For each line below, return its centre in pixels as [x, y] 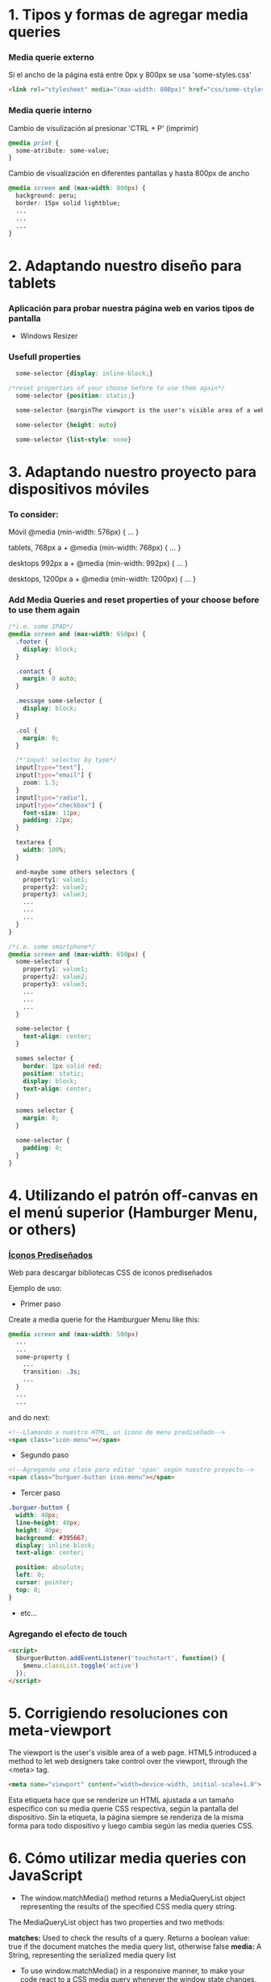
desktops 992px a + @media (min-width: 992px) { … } [98, 563]
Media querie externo [51, 57]
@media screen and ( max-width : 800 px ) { [77, 188]
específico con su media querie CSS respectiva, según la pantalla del [123, 1809]
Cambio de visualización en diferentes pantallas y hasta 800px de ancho [129, 173]
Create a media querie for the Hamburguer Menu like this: [104, 1319]
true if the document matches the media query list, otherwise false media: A [135, 1946]
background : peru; [47, 196]
